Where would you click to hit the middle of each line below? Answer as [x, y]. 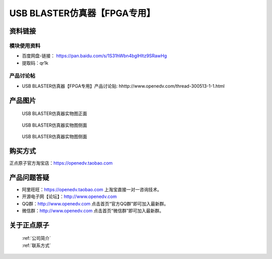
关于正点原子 [29, 225]
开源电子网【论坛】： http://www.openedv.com [69, 196]
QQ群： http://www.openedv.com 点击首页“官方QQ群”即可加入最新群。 [95, 203]
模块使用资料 [25, 45]
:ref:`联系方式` [37, 245]
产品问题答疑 [29, 177]
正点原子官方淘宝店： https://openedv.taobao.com [61, 163]
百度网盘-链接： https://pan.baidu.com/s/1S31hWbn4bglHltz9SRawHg [94, 56]
